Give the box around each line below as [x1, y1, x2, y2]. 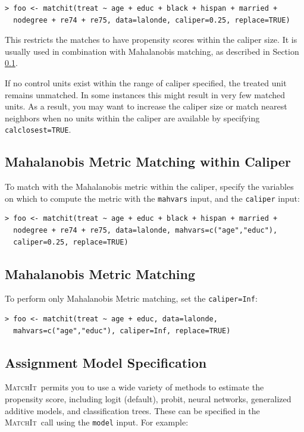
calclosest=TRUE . [5, 123, 71, 136]
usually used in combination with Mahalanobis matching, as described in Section [5, 45, 299, 57]
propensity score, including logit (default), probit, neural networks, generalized [5, 393, 292, 405]
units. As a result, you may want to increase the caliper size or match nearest [5, 100, 287, 112]
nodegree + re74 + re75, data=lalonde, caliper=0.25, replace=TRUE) [13, 15, 290, 24]
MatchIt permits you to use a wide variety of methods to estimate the [5, 381, 264, 393]
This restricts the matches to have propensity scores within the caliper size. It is [5, 33, 297, 46]
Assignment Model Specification [5, 353, 207, 371]
